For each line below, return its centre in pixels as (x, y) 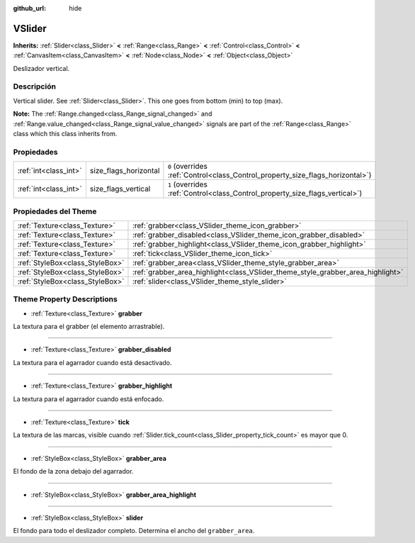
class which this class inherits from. (65, 134)
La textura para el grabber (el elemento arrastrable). (89, 327)
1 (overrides (188, 184)
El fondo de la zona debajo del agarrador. (73, 471)
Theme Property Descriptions (66, 299)
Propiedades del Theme (55, 211)
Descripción (35, 86)
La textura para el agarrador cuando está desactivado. (93, 362)
